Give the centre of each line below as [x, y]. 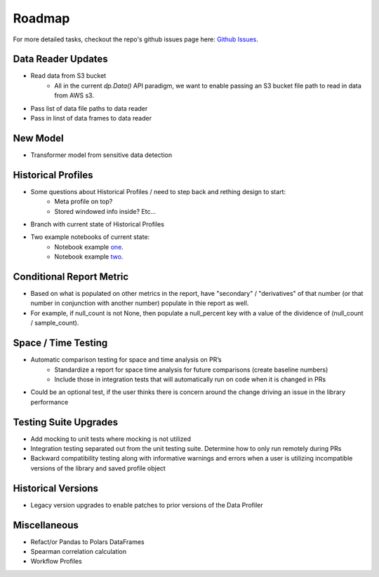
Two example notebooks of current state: [90, 237]
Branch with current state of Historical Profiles [98, 224]
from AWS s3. [74, 95]
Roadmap [41, 18]
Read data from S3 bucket [68, 76]
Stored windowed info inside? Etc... [105, 211]
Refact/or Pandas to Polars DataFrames [88, 542]
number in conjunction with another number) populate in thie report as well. [140, 303]
